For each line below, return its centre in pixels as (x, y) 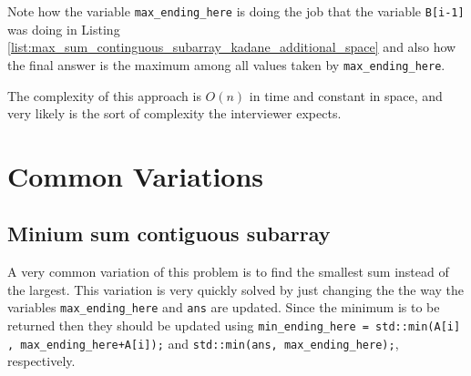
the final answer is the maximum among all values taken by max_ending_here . (226, 64)
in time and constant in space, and (346, 95)
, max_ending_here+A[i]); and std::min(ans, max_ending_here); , (203, 343)
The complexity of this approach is (104, 95)
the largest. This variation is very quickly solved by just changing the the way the (235, 289)
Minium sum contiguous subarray (169, 234)
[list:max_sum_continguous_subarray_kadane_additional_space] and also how (232, 47)
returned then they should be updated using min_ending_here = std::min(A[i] (234, 325)
